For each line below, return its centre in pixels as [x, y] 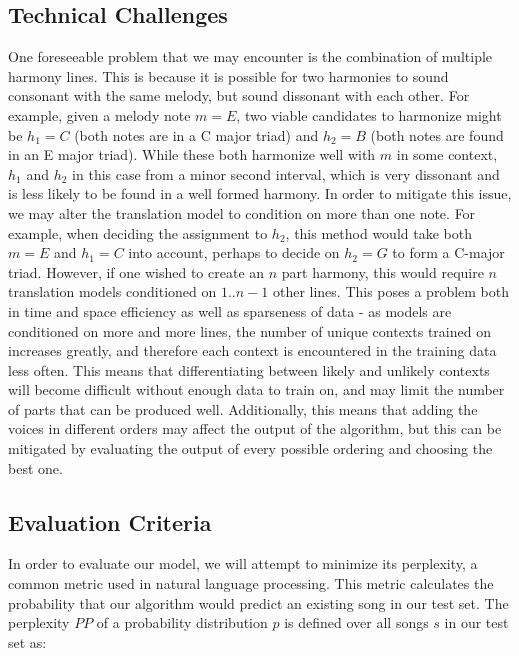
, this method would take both [378, 232]
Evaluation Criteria [110, 521]
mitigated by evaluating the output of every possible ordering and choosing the [250, 448]
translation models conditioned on [112, 291]
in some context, [447, 154]
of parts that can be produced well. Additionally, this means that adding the [243, 408]
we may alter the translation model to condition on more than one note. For [242, 212]
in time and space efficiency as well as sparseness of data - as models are [230, 310]
